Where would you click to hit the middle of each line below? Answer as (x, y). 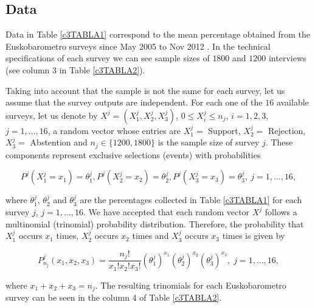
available (292, 102)
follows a (281, 212)
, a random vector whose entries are (114, 130)
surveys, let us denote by (52, 115)
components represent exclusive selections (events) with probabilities (133, 154)
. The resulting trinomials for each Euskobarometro (191, 285)
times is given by (254, 236)
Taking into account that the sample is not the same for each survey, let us (145, 90)
